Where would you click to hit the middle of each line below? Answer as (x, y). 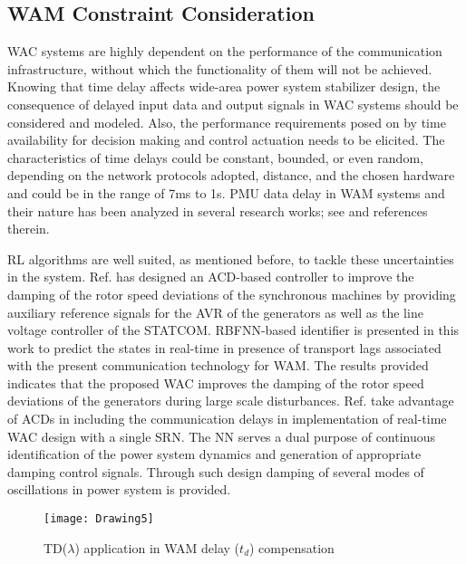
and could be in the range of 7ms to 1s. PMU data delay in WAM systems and (226, 192)
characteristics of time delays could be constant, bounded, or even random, (215, 157)
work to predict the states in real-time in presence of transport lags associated (224, 347)
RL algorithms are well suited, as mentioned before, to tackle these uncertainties (231, 258)
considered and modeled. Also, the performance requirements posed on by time (227, 122)
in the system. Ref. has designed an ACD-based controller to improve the (211, 277)
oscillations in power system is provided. (119, 489)
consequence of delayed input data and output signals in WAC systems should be (233, 104)
